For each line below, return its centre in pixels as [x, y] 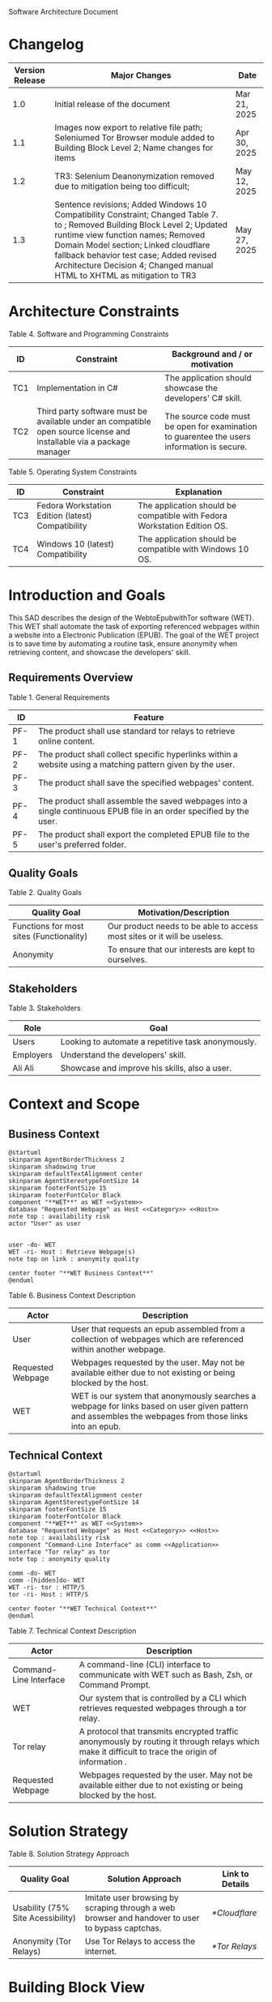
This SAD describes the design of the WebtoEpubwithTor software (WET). [132, 617]
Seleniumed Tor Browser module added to [135, 137]
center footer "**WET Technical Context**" [83, 1609]
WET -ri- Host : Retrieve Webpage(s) [72, 1252]
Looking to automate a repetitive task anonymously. [159, 1042]
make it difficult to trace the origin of [148, 1752]
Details [235, 1884]
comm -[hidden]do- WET [47, 1580]
